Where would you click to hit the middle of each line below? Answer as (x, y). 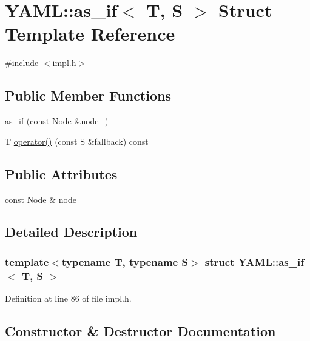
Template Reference (90, 34)
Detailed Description (71, 232)
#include (22, 63)
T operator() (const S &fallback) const (77, 141)
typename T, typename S (125, 261)
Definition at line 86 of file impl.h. (68, 298)
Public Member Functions (88, 95)
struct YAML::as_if (254, 261)
